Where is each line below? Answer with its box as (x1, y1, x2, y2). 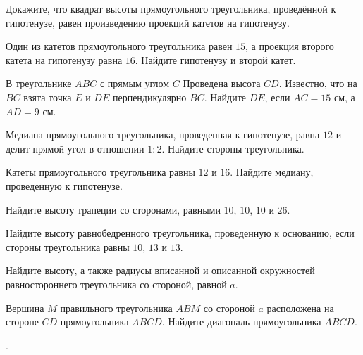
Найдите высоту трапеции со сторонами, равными (6, 202, 221, 217)
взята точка (23, 89, 72, 104)
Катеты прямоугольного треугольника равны (6, 164, 195, 179)
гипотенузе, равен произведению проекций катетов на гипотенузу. (6, 15, 290, 30)
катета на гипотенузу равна (6, 52, 123, 67)
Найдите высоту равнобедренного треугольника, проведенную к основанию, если (6, 226, 355, 240)
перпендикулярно (112, 89, 187, 104)
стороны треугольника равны (6, 239, 130, 254)
